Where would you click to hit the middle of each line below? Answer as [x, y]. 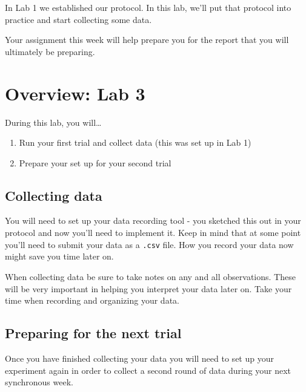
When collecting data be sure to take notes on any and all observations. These [150, 276]
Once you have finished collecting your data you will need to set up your [139, 358]
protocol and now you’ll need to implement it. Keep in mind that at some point [153, 233]
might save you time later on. [59, 256]
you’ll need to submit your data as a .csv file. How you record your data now [149, 244]
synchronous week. [39, 382]
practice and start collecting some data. [78, 19]
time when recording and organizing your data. [92, 300]
